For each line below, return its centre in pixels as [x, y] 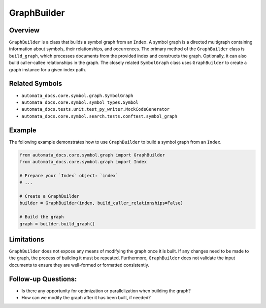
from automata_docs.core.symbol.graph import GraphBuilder [92, 155]
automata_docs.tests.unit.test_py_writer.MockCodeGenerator [96, 109]
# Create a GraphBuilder [50, 196]
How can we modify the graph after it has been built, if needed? [86, 298]
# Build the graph [42, 217]
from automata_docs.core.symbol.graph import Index [83, 162]
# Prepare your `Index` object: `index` [69, 175]
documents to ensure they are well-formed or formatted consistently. [79, 265]
